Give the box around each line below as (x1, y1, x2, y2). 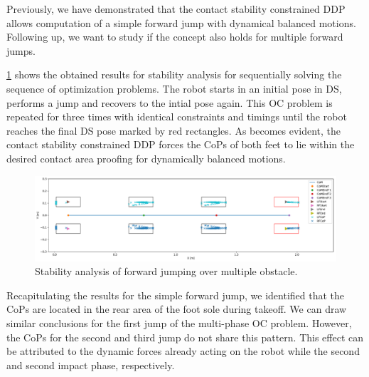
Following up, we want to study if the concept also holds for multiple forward (6, 29, 343, 44)
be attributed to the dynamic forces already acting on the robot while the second (6, 344, 360, 358)
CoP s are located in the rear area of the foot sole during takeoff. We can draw (6, 301, 347, 316)
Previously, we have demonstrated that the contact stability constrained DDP (6, 1, 346, 16)
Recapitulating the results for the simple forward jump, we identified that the (6, 287, 345, 302)
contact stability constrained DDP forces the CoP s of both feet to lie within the (6, 137, 355, 152)
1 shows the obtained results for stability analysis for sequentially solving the (6, 67, 342, 82)
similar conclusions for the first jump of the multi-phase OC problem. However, (6, 315, 352, 330)
